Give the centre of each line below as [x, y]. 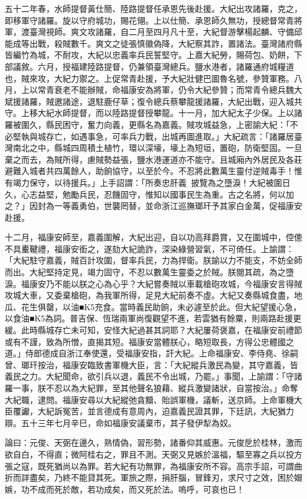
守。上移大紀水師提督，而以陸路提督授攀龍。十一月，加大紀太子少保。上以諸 [153, 113]
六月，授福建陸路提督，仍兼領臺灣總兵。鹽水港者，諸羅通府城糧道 [166, 66]
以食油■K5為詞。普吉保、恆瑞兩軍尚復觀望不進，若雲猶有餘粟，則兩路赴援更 [153, 318]
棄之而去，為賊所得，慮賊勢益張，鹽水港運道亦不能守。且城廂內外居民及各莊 [153, 159]
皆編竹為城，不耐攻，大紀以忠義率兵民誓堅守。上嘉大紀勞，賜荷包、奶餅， [149, 55]
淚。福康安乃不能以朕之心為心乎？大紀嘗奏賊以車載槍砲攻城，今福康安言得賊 [153, 283]
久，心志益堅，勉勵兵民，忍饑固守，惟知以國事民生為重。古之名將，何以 [145, 194]
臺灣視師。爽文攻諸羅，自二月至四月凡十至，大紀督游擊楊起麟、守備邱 [166, 32]
